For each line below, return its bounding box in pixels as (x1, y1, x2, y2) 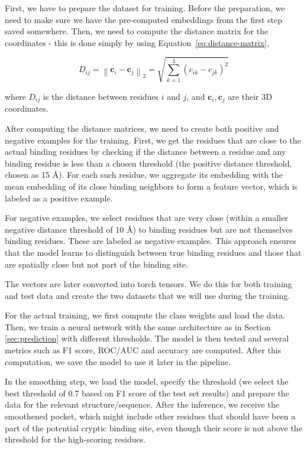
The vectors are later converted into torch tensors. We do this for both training (5, 278, 292, 290)
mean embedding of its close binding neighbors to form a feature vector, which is (5, 180, 298, 192)
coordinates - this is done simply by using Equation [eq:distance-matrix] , (5, 36, 269, 48)
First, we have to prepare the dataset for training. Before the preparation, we (5, 2, 285, 14)
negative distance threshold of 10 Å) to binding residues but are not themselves (5, 223, 293, 235)
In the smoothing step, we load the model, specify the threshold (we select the (5, 375, 289, 388)
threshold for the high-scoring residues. (5, 433, 146, 445)
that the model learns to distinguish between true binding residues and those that (5, 246, 302, 258)
